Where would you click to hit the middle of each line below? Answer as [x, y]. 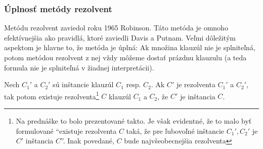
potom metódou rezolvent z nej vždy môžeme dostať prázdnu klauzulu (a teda [125, 57]
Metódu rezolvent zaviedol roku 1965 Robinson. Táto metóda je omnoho [116, 28]
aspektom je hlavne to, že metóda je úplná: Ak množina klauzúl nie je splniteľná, [130, 47]
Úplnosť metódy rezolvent [58, 8]
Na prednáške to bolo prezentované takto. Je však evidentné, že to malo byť [134, 121]
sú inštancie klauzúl [83, 84]
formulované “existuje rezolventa [66, 131]
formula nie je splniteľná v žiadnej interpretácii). [79, 67]
